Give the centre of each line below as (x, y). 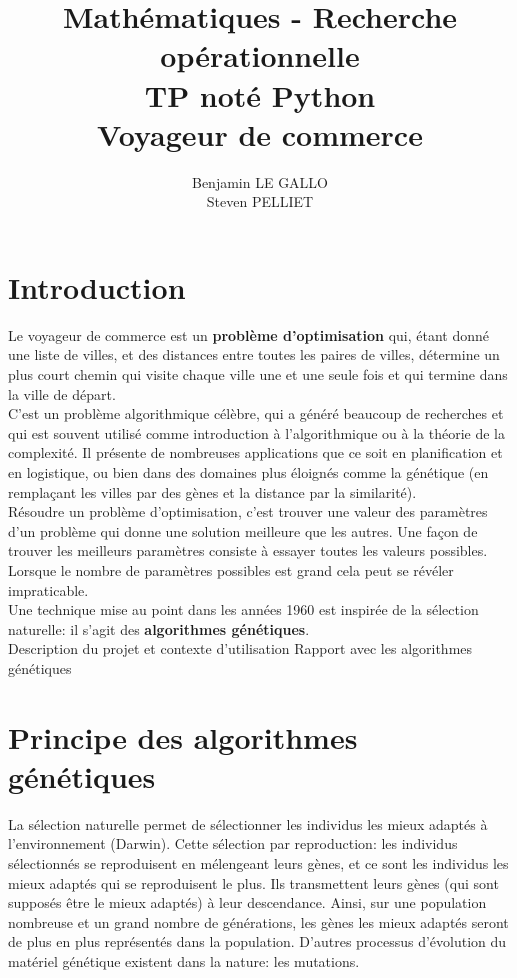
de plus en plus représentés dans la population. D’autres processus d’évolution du (257, 941)
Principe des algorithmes (183, 736)
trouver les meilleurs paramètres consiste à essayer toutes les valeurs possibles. (248, 550)
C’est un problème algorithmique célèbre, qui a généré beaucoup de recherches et (256, 413)
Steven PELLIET (260, 201)
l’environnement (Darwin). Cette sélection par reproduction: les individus (233, 843)
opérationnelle (260, 55)
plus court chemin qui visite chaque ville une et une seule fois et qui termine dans (258, 374)
